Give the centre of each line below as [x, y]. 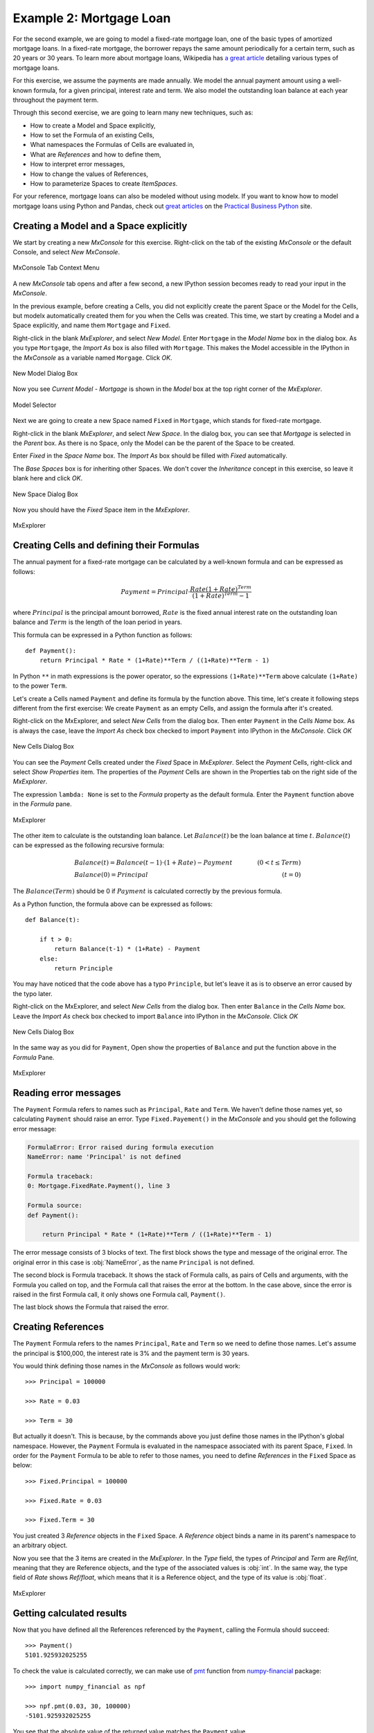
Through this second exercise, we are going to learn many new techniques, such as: [133, 113]
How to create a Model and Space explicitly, [93, 125]
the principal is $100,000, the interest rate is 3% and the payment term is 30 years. [131, 1353]
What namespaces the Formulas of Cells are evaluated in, [113, 145]
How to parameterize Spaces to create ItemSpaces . [104, 184]
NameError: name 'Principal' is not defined [104, 1157]
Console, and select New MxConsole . [66, 252]
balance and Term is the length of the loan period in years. [98, 622]
